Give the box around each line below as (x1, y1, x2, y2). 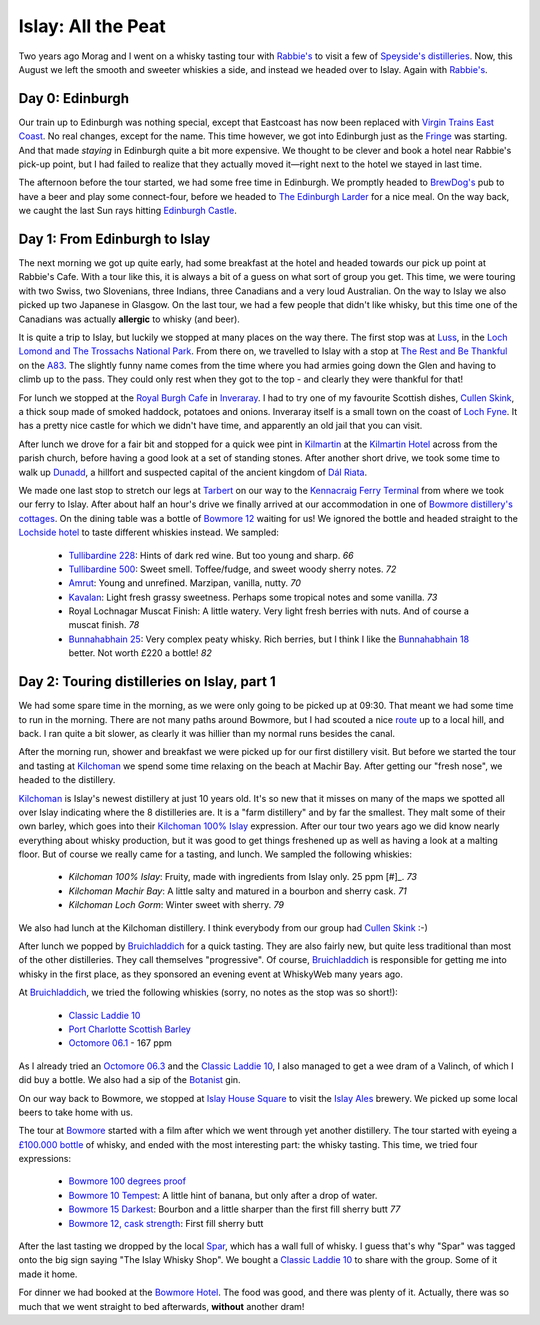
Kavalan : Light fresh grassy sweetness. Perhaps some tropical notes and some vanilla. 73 (68, 591, 438, 603)
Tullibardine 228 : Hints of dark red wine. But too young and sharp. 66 (68, 549, 354, 561)
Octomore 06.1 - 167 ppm (68, 1037, 172, 1049)
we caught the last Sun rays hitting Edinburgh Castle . (18, 205, 237, 217)
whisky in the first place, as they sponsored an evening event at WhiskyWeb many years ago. (18, 968, 404, 980)
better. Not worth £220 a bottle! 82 (68, 647, 212, 659)
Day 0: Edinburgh (18, 90, 130, 107)
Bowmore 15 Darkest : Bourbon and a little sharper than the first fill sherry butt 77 (68, 1203, 401, 1215)
